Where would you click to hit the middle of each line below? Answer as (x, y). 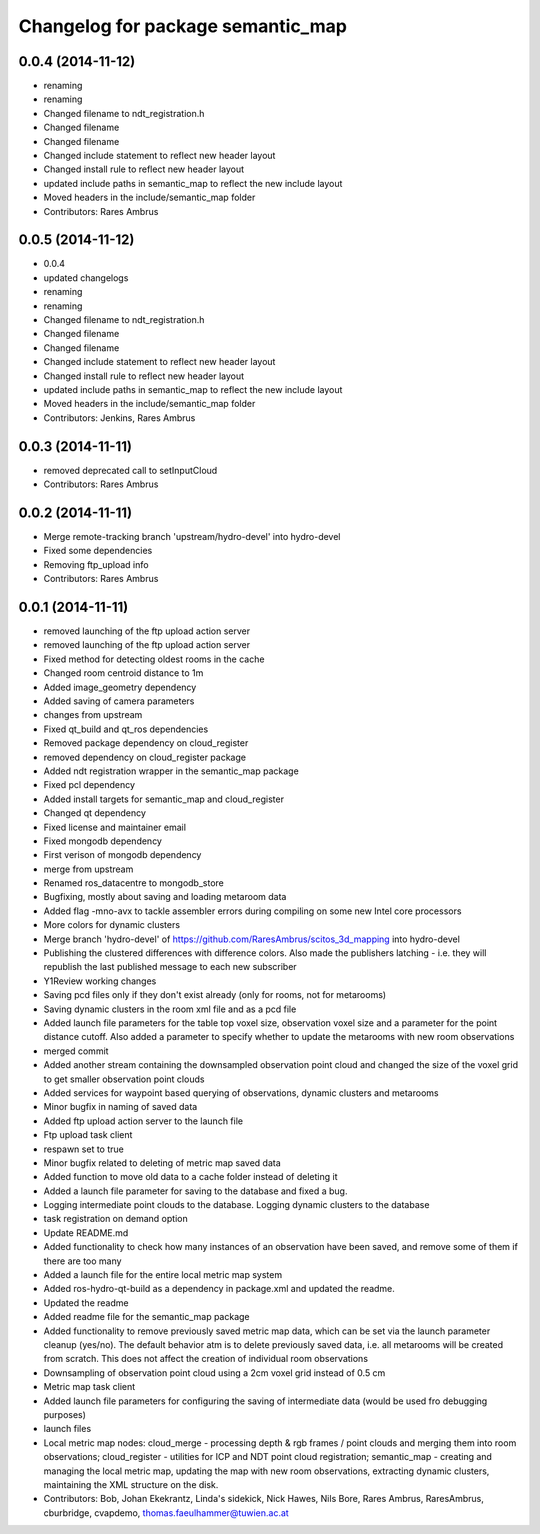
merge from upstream (88, 869)
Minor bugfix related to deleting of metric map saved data (162, 1162)
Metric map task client (89, 1387)
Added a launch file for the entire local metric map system (163, 1275)
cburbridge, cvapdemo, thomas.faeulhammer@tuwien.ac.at (166, 1512)
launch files (67, 1429)
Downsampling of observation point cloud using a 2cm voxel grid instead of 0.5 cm (214, 1372)
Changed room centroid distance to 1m (123, 673)
